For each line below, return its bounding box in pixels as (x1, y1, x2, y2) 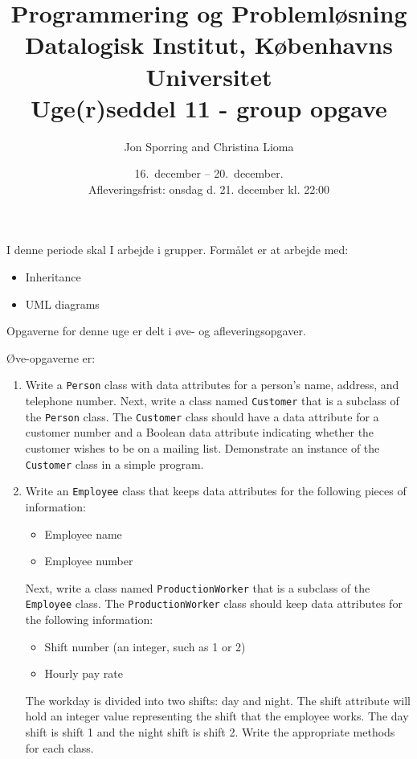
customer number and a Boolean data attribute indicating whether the (25, 424, 374, 441)
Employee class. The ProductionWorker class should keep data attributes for (25, 595, 403, 612)
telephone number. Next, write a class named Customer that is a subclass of (25, 392, 399, 409)
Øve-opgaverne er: (6, 349, 96, 366)
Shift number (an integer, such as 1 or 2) (44, 638, 246, 654)
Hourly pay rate (44, 665, 123, 682)
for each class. (25, 739, 94, 756)
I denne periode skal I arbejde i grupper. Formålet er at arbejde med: (6, 241, 349, 258)
